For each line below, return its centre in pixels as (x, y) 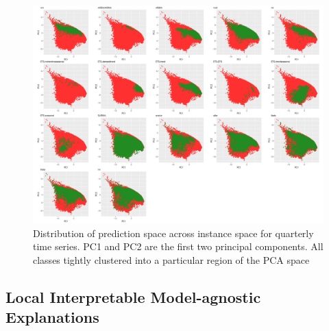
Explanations (52, 317)
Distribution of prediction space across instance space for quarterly (173, 233)
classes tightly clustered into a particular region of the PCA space (171, 259)
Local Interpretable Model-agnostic (133, 296)
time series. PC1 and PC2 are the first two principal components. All (178, 246)
